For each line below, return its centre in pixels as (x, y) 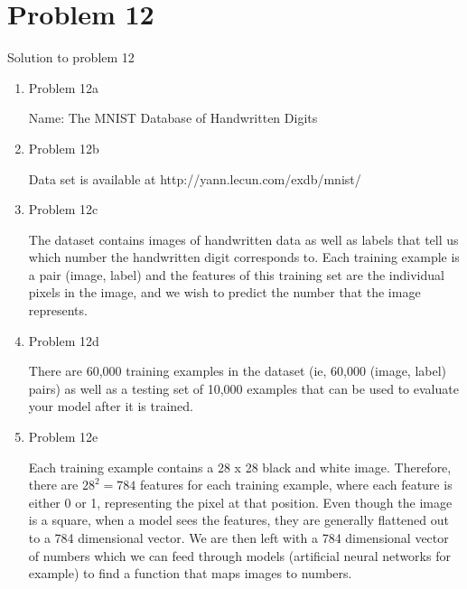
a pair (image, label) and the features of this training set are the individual (236, 274)
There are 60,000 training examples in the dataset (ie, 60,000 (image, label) (238, 371)
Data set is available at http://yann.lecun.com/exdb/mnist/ (195, 178)
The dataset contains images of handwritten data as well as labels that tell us (243, 239)
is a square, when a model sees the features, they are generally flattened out (239, 520)
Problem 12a (64, 87)
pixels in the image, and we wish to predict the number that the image (224, 292)
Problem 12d (64, 340)
